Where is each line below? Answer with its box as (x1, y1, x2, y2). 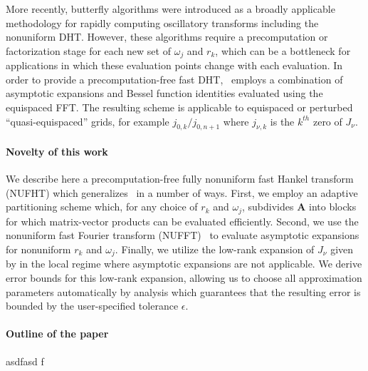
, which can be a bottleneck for (215, 43, 351, 58)
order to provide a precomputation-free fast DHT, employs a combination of (6, 71, 343, 86)
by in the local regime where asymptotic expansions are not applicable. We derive (6, 256, 362, 271)
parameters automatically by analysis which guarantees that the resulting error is (6, 284, 361, 299)
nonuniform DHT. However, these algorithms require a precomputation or (6, 29, 328, 44)
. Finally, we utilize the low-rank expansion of (115, 242, 315, 257)
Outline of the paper (6, 326, 109, 341)
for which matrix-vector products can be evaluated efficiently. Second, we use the (6, 213, 359, 228)
